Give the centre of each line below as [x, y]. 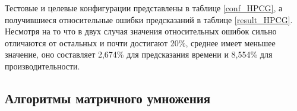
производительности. [42, 66]
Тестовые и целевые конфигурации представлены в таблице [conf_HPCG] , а [144, 8]
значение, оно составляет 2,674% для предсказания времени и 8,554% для [139, 54]
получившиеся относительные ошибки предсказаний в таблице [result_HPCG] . [149, 19]
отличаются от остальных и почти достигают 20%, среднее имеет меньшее [140, 42]
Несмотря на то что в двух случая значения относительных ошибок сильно [141, 31]
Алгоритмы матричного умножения [108, 98]
